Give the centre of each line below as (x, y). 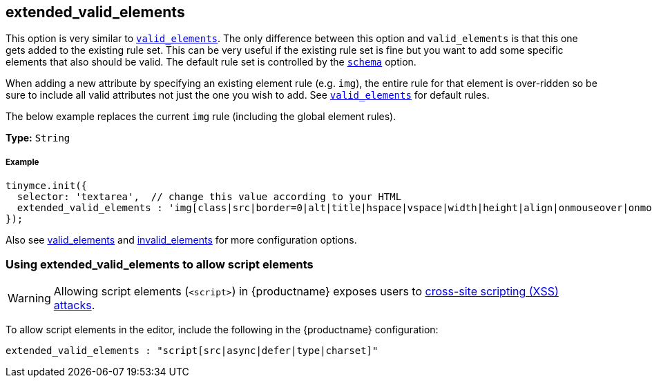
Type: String (38, 138)
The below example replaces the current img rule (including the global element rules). (201, 117)
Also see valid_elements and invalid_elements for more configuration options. (181, 240)
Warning (29, 298)
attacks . (74, 305)
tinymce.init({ (47, 186)
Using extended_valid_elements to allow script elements (160, 264)
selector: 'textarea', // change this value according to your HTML (209, 197)
